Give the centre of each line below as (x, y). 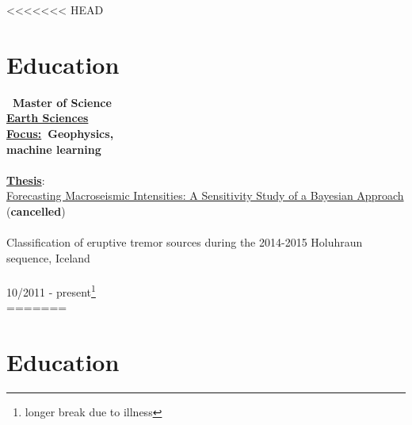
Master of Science (62, 102)
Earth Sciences (48, 118)
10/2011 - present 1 (51, 290)
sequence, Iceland (48, 257)
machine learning (54, 149)
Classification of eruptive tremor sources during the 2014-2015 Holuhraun (185, 242)
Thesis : (26, 180)
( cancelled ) (36, 211)
